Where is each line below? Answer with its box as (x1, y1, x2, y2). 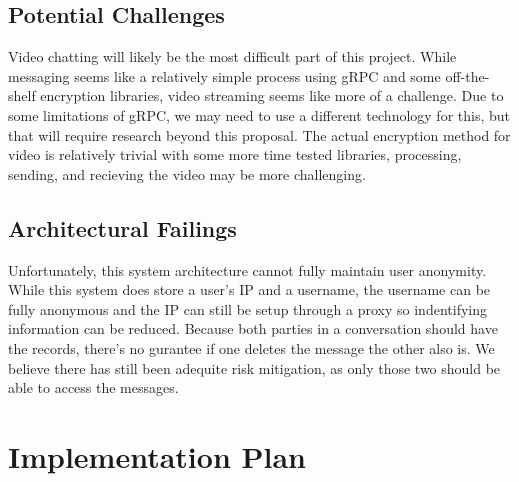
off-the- (445, 65, 490, 86)
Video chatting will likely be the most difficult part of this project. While (8, 46, 457, 67)
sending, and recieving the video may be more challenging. (8, 163, 366, 184)
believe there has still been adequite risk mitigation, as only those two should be (8, 357, 501, 378)
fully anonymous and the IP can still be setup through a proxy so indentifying (8, 298, 487, 319)
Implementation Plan (8, 435, 307, 476)
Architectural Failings (8, 212, 237, 243)
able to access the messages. (8, 377, 179, 398)
